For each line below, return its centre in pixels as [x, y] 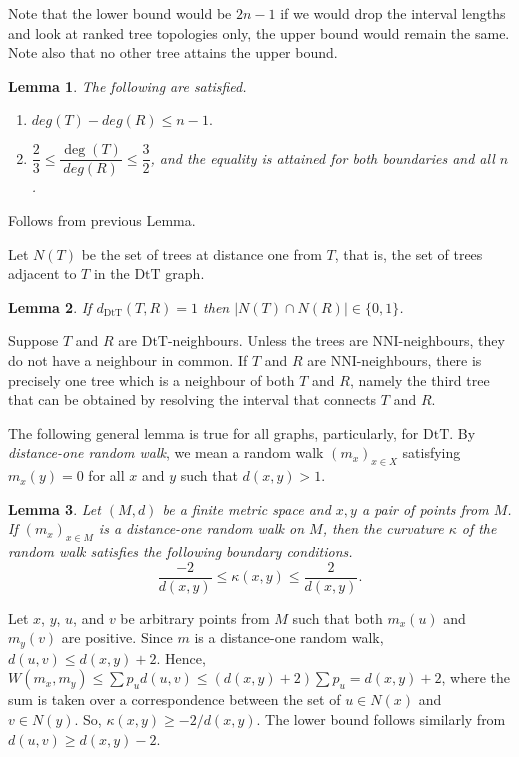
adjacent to [42, 273]
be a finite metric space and [246, 508]
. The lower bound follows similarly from [381, 719]
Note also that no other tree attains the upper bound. [173, 52]
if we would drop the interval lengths [393, 13]
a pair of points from [425, 508]
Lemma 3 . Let [54, 508]
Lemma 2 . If [50, 306]
